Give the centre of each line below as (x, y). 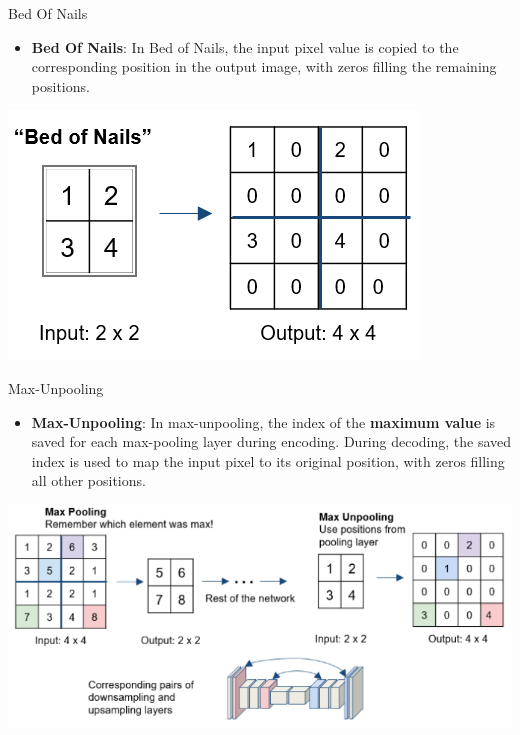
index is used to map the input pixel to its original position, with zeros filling (268, 460)
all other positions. (88, 480)
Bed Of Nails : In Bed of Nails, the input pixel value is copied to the (245, 46)
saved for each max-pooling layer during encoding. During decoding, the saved (271, 441)
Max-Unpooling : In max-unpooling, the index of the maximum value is (263, 421)
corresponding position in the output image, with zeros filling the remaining (264, 66)
